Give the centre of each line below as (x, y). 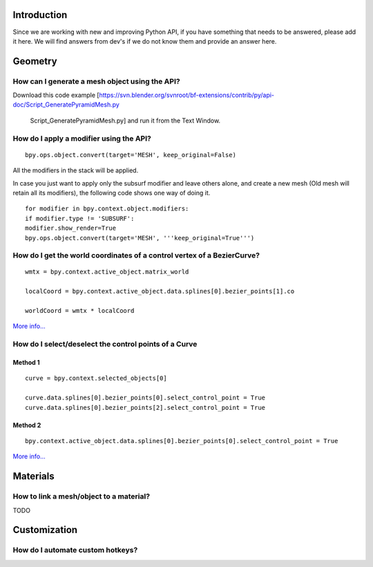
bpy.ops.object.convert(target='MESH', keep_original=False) (131, 155)
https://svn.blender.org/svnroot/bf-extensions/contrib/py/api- (187, 95)
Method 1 (27, 362)
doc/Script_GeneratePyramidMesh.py (66, 105)
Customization (45, 530)
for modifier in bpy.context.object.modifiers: (107, 209)
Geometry (35, 61)
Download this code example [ (56, 95)
